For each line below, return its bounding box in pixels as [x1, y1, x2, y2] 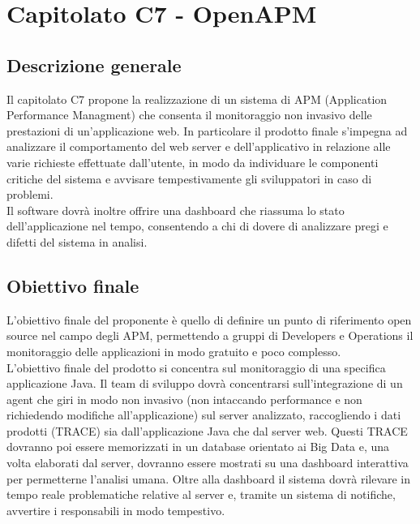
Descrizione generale [6, 52, 182, 77]
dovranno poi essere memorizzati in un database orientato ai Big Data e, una [6, 438, 390, 455]
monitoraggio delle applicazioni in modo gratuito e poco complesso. [6, 342, 341, 359]
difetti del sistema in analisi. [6, 233, 148, 250]
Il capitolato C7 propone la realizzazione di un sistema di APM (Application [6, 90, 388, 107]
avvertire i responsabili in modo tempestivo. [6, 501, 225, 518]
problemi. [6, 186, 54, 203]
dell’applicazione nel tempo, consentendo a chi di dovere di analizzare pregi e [6, 217, 388, 234]
